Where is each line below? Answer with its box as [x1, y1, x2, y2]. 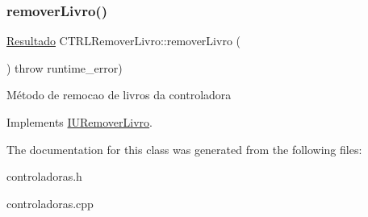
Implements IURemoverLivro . [6, 114, 153, 130]
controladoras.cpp [6, 194, 94, 211]
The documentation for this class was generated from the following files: [6, 140, 362, 157]
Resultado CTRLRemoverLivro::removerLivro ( [6, 32, 240, 49]
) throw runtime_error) [6, 59, 123, 76]
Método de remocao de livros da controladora [6, 86, 232, 103]
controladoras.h [6, 168, 82, 185]
